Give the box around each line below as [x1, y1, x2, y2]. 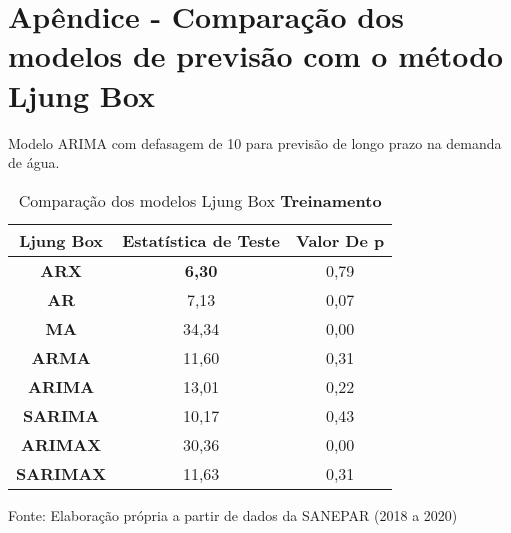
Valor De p [296, 228, 385, 252]
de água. [8, 152, 60, 173]
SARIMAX [16, 461, 107, 485]
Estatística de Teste [122, 228, 281, 252]
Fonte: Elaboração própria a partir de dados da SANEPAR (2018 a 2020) [8, 504, 458, 525]
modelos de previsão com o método [8, 35, 504, 76]
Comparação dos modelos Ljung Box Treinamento [18, 188, 382, 212]
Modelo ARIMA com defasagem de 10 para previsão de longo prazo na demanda [8, 132, 502, 153]
